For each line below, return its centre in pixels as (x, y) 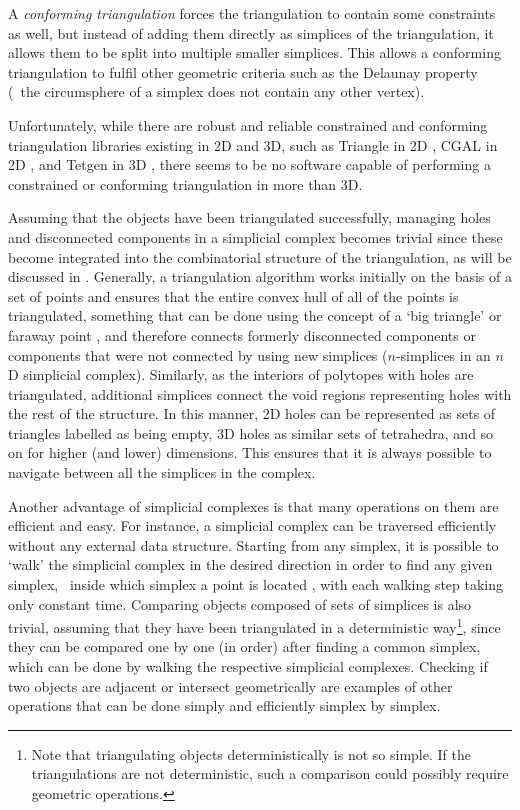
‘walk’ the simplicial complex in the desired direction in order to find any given (250, 564)
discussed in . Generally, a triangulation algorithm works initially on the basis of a (260, 276)
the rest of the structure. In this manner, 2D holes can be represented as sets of (252, 413)
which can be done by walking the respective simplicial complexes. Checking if (248, 666)
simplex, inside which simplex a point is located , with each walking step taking (256, 584)
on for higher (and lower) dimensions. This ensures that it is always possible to (250, 452)
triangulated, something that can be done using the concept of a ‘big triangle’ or (255, 315)
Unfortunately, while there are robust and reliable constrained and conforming (248, 124)
